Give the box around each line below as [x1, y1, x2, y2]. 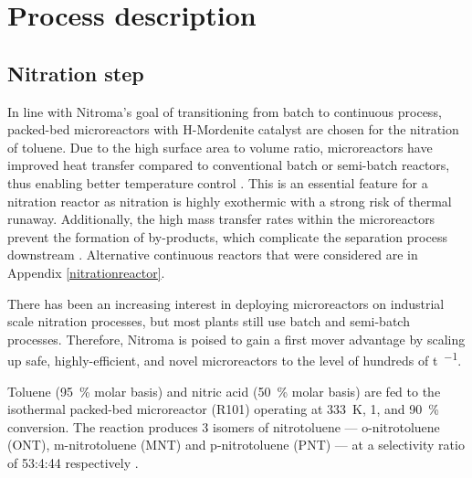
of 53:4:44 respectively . [7, 452, 139, 472]
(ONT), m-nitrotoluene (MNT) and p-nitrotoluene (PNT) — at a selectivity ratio [7, 435, 465, 454]
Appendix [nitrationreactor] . [7, 262, 165, 281]
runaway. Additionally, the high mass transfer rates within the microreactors [7, 209, 435, 228]
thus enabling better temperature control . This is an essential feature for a [7, 173, 428, 192]
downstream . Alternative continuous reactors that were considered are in [7, 245, 418, 264]
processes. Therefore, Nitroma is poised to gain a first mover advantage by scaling [7, 329, 466, 348]
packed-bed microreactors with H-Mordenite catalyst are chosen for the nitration [7, 120, 459, 139]
